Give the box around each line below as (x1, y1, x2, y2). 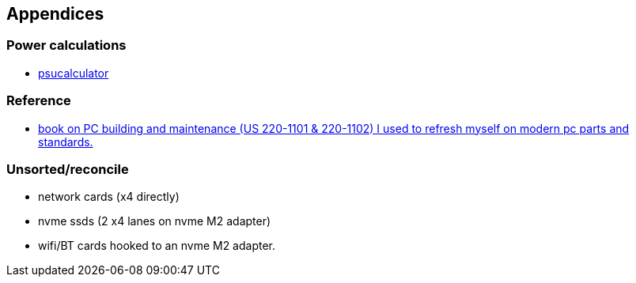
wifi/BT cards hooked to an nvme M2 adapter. (38, 239, 276, 253)
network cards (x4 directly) (38, 190, 180, 204)
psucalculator (38, 66, 109, 80)
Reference (6, 92, 71, 109)
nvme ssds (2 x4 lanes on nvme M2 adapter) (38, 214, 271, 228)
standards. (38, 134, 93, 149)
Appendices (6, 4, 104, 24)
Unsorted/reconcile (6, 160, 129, 177)
